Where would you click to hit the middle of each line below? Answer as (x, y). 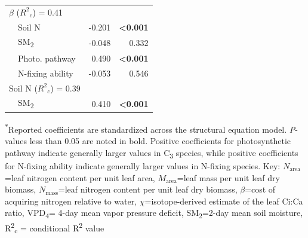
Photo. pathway (47, 58)
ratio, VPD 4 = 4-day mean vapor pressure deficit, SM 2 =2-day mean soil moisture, (154, 213)
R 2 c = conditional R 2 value (55, 228)
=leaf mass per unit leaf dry (228, 177)
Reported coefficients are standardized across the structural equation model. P (152, 129)
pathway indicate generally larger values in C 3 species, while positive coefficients (152, 153)
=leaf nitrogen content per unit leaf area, (80, 177)
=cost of (260, 189)
